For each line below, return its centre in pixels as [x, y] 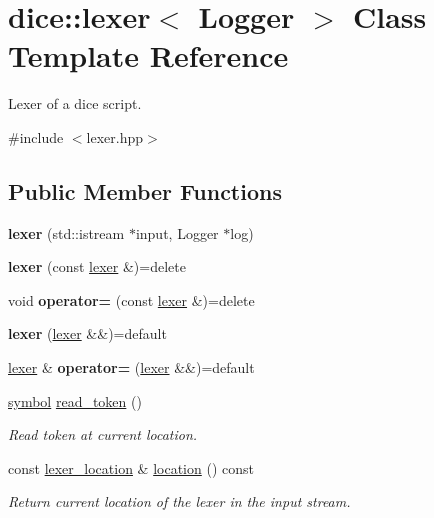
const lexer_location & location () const [131, 467]
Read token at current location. [103, 434]
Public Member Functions [145, 190]
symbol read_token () [75, 400]
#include [36, 136]
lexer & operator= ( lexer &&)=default [131, 367]
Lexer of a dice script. [75, 103]
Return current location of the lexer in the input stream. [179, 501]
